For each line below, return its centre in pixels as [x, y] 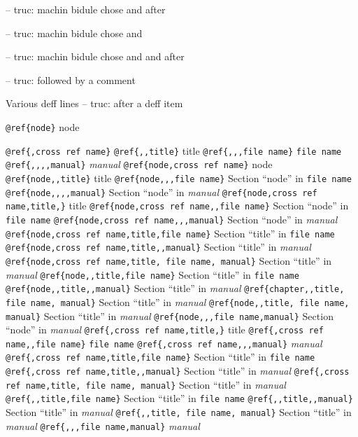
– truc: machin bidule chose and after [86, 9]
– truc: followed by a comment [71, 79]
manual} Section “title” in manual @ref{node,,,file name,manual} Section [170, 315]
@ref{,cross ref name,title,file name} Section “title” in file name [160, 357]
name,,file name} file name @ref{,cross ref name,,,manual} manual [164, 343]
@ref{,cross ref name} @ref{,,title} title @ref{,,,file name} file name [174, 150]
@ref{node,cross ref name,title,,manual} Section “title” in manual [158, 247]
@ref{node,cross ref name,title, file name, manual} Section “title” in [169, 260]
